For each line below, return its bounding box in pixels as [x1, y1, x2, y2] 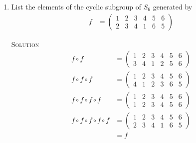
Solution [11, 38, 39, 49]
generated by [153, 1, 193, 11]
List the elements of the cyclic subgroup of [11, 1, 142, 11]
